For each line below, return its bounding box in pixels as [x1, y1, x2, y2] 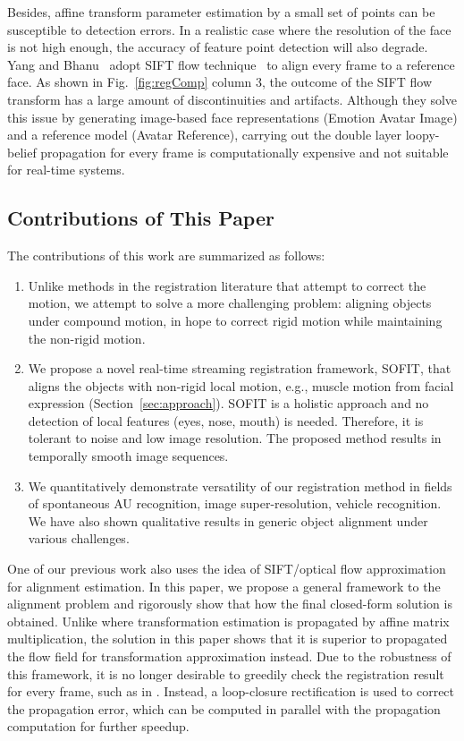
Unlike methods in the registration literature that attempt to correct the [28, 276, 426, 294]
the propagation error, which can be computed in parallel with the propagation [7, 699, 441, 718]
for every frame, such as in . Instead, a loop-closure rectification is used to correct [7, 682, 455, 701]
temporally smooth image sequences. [28, 447, 229, 465]
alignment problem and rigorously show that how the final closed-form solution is [7, 594, 452, 613]
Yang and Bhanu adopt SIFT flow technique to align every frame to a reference [7, 55, 455, 73]
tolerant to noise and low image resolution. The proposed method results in [28, 429, 442, 447]
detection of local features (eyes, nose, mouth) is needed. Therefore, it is [28, 411, 424, 430]
